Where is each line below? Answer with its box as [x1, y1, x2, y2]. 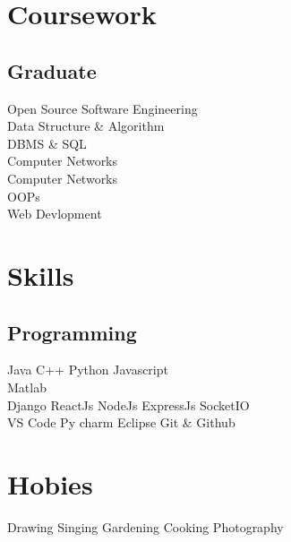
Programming [7, 318, 137, 346]
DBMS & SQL [7, 133, 87, 152]
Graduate [7, 56, 97, 84]
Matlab [7, 377, 47, 396]
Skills [7, 256, 74, 293]
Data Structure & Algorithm [7, 116, 165, 135]
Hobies [7, 465, 93, 502]
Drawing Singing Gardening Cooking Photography [7, 517, 284, 536]
